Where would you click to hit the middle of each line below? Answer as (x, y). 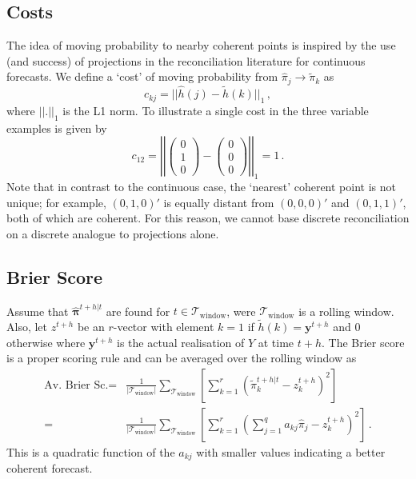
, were (241, 311)
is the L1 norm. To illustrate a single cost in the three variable (216, 110)
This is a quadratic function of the (91, 452)
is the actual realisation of (181, 342)
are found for (138, 311)
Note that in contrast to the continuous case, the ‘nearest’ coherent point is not (201, 187)
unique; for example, (56, 202)
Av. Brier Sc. (76, 385)
